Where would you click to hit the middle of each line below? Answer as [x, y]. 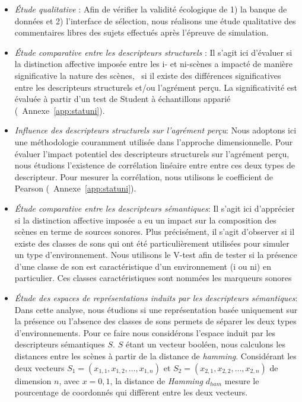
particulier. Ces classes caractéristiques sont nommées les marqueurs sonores [153, 278]
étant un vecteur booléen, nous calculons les [205, 344]
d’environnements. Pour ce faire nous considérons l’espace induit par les [145, 332]
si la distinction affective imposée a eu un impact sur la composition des [145, 220]
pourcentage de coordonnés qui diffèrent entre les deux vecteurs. [131, 392]
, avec [69, 380]
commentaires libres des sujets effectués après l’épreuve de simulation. [142, 32]
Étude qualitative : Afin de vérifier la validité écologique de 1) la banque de [151, 9]
